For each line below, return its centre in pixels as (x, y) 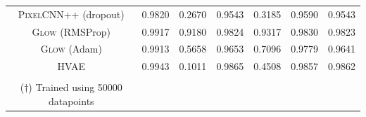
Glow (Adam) (71, 49)
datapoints (71, 101)
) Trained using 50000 (75, 87)
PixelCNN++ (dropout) (71, 14)
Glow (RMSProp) (71, 31)
